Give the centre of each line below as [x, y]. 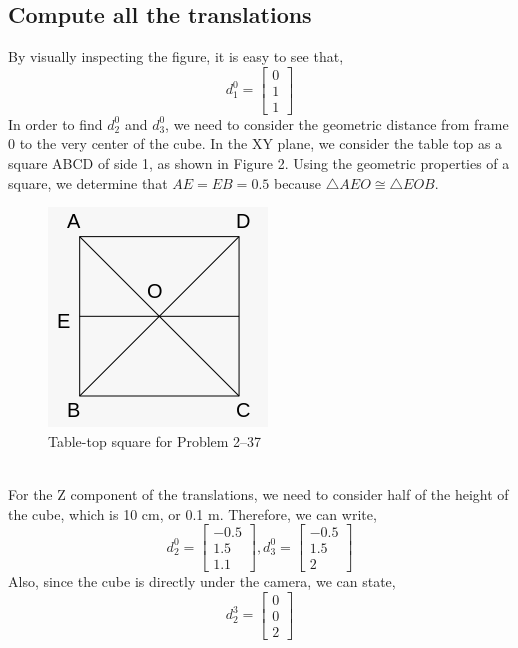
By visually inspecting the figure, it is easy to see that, [176, 56]
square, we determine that [88, 182]
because [297, 182]
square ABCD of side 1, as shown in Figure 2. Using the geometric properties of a [259, 163]
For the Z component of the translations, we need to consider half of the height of [258, 494]
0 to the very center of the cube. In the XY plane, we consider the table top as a [255, 143]
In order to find [55, 123]
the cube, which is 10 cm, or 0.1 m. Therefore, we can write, [192, 513]
